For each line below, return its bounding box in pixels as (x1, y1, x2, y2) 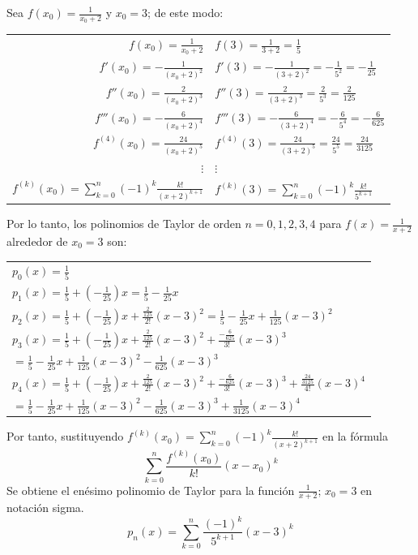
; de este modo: (147, 4, 224, 20)
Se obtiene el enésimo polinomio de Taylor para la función (6, 481, 295, 498)
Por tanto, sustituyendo (6, 428, 124, 445)
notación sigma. (6, 499, 84, 516)
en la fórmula (322, 428, 388, 445)
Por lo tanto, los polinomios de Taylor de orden (6, 215, 241, 232)
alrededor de (6, 233, 68, 250)
